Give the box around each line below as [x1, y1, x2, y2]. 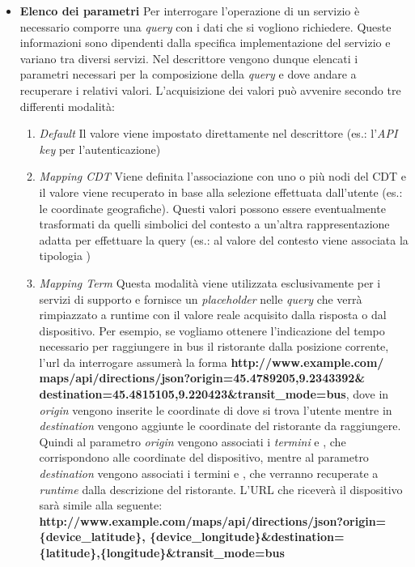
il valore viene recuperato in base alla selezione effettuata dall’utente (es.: [39, 183, 403, 200]
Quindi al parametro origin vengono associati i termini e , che [39, 433, 346, 450]
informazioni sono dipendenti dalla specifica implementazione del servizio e [19, 34, 391, 51]
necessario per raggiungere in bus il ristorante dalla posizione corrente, [39, 338, 389, 355]
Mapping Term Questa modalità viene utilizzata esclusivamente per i [39, 274, 381, 291]
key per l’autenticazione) [39, 140, 161, 157]
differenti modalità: [19, 97, 115, 114]
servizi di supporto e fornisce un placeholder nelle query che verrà [39, 290, 362, 307]
